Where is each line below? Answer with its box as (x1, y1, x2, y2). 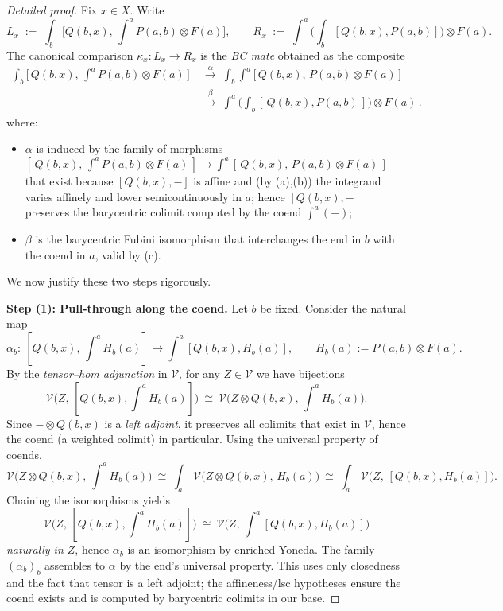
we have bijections (256, 365, 345, 382)
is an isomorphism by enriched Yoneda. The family (127, 541, 375, 558)
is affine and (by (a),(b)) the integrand (193, 172, 381, 189)
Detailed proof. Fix (6, 2, 98, 18)
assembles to (44, 556, 106, 573)
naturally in (6, 541, 64, 558)
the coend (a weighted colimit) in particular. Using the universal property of (6, 430, 378, 447)
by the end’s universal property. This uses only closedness (119, 556, 400, 573)
